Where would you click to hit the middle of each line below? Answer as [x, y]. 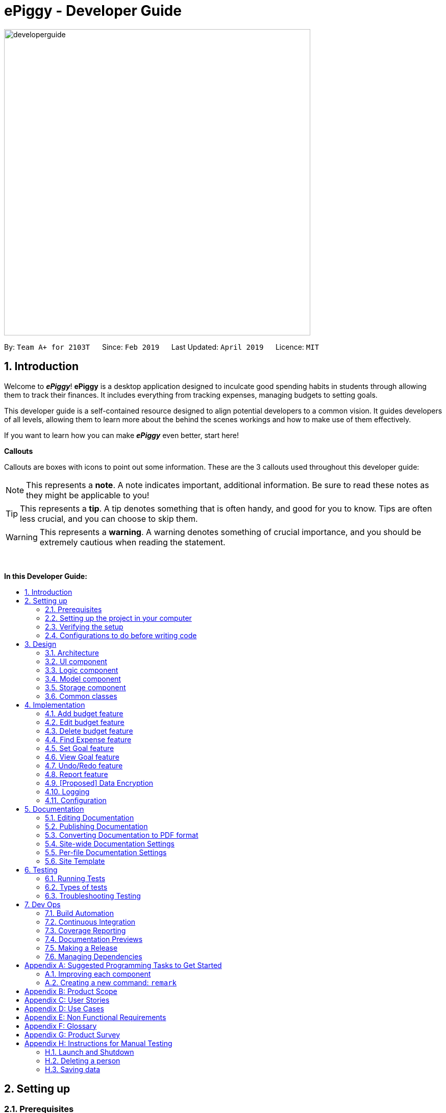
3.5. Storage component [85, 687]
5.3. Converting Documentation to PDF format [122, 835]
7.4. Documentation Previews [94, 939]
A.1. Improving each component [98, 974]
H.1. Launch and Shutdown [90, 1052]
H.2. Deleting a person [83, 1060]
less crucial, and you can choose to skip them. [109, 518]
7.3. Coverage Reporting [85, 930]
